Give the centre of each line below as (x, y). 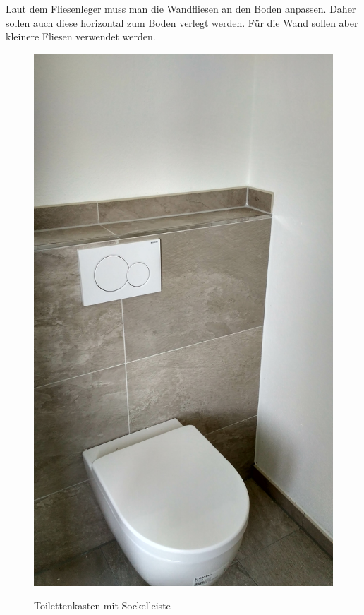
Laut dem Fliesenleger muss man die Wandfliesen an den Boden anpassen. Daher (181, 8)
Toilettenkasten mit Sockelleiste (102, 605)
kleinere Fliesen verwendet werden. (81, 36)
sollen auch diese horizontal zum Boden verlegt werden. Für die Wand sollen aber (182, 22)
